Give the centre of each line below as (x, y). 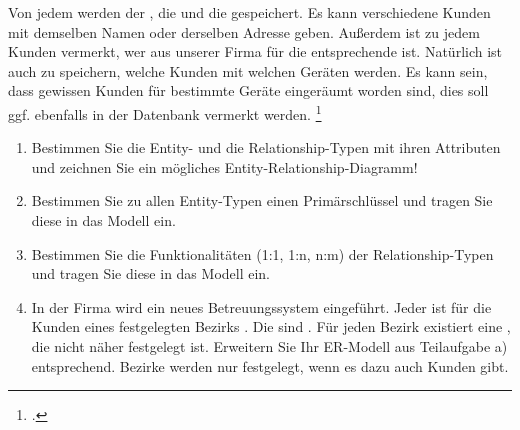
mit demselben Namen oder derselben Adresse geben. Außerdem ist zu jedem (244, 31)
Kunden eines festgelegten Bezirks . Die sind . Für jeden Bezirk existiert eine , (271, 326)
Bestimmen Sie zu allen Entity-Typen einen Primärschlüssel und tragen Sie (262, 200)
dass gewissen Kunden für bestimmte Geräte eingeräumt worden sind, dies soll (248, 90)
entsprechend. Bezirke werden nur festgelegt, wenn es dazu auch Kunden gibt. (270, 365)
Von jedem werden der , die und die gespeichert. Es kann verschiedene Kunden (249, 12)
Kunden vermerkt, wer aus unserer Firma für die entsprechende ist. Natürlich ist (255, 51)
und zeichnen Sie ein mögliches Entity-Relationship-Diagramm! (224, 166)
